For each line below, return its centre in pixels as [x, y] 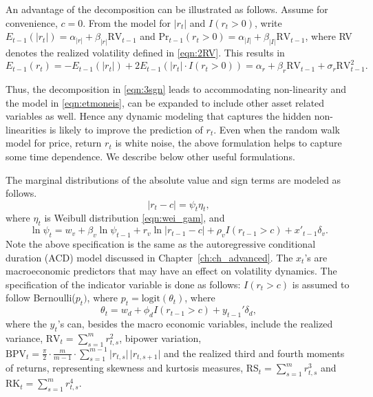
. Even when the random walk [277, 129]
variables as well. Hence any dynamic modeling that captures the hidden [159, 116]
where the [26, 324]
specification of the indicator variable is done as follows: [123, 284]
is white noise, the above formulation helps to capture [228, 143]
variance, [24, 337]
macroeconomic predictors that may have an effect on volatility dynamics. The [171, 271]
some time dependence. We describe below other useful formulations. [150, 156]
